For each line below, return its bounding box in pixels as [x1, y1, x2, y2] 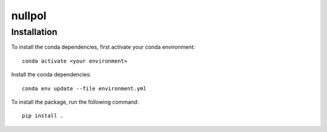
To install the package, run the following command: [11, 98, 139, 105]
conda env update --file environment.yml [22, 85, 147, 92]
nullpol [11, 9, 47, 22]
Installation [11, 27, 58, 37]
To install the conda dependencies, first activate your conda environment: [11, 43, 196, 51]
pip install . [22, 112, 64, 119]
